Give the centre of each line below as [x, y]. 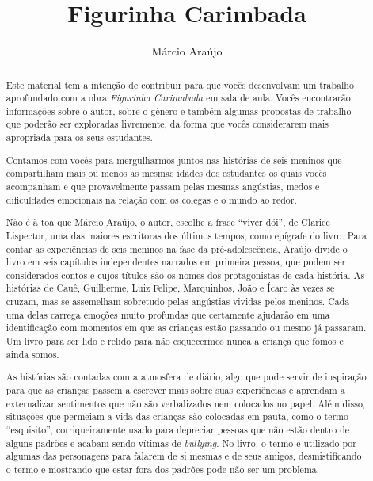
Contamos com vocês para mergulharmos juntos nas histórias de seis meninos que [174, 160]
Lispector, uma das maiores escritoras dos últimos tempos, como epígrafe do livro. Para [186, 235]
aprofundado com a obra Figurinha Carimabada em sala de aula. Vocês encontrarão [178, 98]
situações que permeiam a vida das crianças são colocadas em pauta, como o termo [177, 416]
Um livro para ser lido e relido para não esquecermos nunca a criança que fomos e [175, 341]
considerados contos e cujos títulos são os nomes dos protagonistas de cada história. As [185, 275]
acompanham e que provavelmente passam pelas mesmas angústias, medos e [163, 186]
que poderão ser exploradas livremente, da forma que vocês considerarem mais [167, 124]
